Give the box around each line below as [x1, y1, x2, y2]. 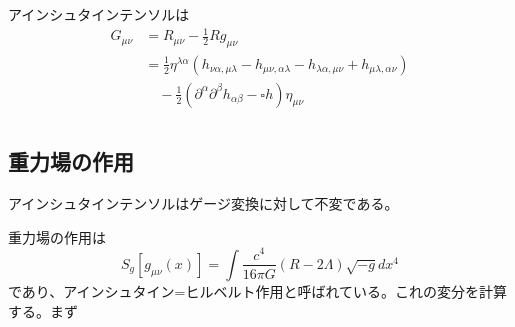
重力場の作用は [8, 226, 106, 247]
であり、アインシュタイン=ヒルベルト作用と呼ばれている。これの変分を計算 [8, 280, 508, 301]
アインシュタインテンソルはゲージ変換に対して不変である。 [8, 193, 399, 214]
